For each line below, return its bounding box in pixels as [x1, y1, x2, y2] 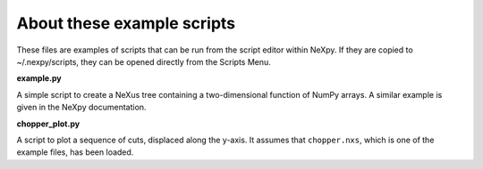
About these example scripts [16, 13, 236, 33]
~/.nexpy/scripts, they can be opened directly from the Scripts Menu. [16, 56, 272, 67]
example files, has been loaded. [16, 147, 134, 157]
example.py [16, 73, 62, 84]
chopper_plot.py [16, 118, 80, 129]
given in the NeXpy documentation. [16, 102, 147, 113]
